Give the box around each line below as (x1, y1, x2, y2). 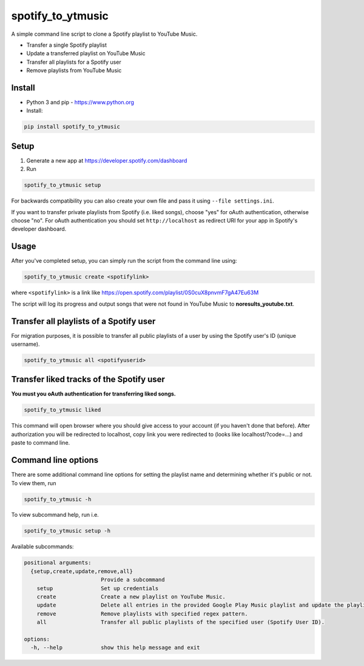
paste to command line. (11, 439, 70, 446)
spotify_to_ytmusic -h (24, 496, 92, 503)
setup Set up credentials (36, 585, 159, 591)
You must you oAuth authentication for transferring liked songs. (11, 390, 176, 397)
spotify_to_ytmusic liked (24, 406, 101, 414)
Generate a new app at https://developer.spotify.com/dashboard (26, 156, 187, 164)
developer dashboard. (11, 225, 67, 233)
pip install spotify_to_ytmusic (24, 123, 121, 130)
